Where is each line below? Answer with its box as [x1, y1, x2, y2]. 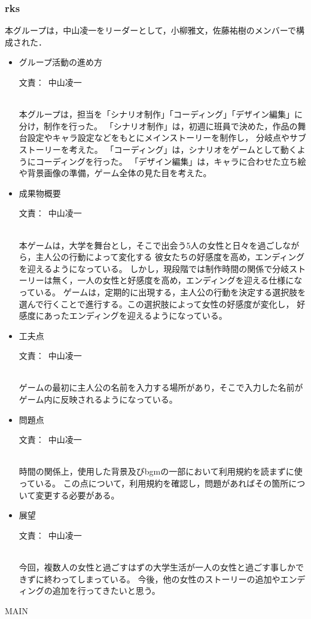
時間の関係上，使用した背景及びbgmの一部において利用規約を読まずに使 [19, 465, 303, 478]
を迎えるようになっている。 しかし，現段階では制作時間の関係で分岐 [19, 262, 289, 274]
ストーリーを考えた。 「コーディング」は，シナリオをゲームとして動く [19, 143, 297, 155]
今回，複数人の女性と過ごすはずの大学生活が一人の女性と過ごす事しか [19, 561, 296, 573]
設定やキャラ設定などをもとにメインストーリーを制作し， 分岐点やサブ [27, 131, 306, 144]
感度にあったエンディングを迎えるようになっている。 [19, 309, 227, 322]
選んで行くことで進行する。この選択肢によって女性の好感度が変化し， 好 [19, 297, 306, 310]
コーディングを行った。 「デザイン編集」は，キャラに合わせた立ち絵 [35, 155, 306, 167]
